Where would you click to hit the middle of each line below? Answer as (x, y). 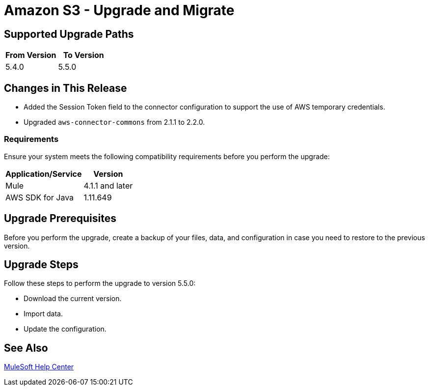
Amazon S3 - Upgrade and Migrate (119, 10)
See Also (26, 348)
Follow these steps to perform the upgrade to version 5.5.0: (100, 283)
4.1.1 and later (108, 185)
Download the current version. (73, 299)
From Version (31, 55)
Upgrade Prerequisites (60, 219)
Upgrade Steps (41, 265)
